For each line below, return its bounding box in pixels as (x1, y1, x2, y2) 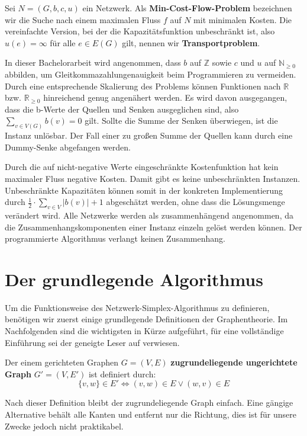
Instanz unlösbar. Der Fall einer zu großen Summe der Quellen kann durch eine (5, 129, 293, 142)
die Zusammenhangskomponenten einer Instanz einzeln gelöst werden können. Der (5, 220, 302, 233)
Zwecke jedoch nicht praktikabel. (5, 419, 124, 432)
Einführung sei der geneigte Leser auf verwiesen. (5, 336, 180, 348)
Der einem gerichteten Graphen (5, 356, 119, 368)
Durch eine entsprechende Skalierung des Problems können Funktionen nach (5, 79, 281, 92)
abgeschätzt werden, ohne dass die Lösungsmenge (106, 195, 285, 208)
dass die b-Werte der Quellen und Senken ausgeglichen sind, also (5, 102, 239, 115)
